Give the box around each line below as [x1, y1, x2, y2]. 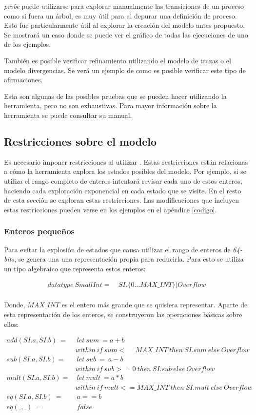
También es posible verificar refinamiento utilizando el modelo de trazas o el [4, 55, 231, 65]
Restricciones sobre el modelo [4, 133, 157, 149]
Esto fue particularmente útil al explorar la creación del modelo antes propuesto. [4, 20, 245, 30]
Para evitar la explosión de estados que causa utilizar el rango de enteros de [4, 244, 231, 254]
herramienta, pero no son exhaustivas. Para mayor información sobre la [4, 100, 217, 111]
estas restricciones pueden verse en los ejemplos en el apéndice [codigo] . [4, 204, 217, 214]
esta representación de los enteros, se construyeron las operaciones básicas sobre [4, 309, 242, 319]
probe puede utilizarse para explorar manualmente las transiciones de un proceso [4, 1, 244, 11]
